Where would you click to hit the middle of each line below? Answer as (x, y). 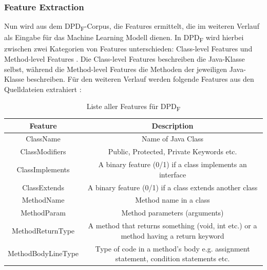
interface (173, 174)
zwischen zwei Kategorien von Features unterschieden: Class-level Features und (128, 49)
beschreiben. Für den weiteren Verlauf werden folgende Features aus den (140, 79)
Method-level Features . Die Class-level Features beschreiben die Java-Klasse (125, 59)
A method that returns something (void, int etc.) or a (173, 226)
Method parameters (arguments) (173, 213)
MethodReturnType (43, 230)
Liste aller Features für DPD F (133, 107)
